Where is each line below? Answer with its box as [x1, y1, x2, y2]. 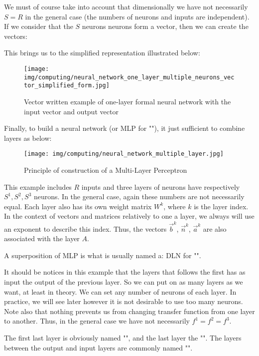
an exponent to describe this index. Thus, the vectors [4, 223, 167, 234]
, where [163, 201, 186, 211]
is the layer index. [194, 201, 249, 211]
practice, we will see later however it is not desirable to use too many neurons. [4, 296, 243, 307]
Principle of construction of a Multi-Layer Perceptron [24, 164, 187, 175]
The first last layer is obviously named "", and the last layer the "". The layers [4, 333, 242, 343]
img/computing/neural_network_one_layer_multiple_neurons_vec [24, 73, 235, 81]
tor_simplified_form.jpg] [24, 82, 110, 89]
